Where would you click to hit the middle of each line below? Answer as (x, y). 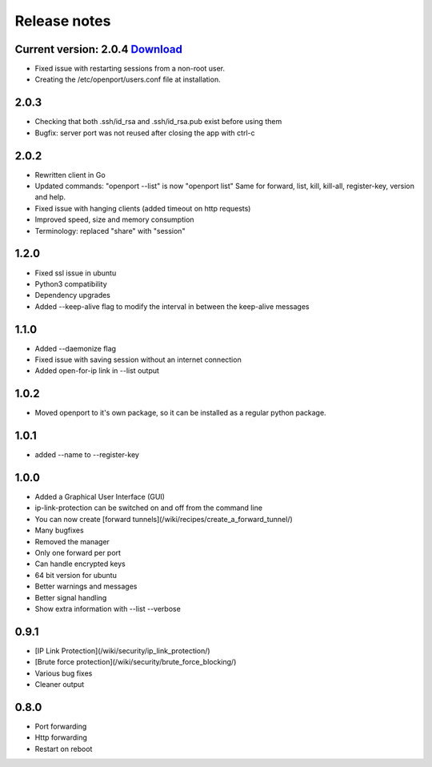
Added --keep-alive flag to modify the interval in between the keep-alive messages (172, 306)
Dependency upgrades (73, 295)
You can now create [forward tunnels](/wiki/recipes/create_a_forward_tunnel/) (164, 519)
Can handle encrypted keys (80, 564)
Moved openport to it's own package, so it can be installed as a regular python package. (181, 413)
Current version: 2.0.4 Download (99, 49)
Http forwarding (61, 737)
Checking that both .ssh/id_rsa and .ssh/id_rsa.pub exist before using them (158, 122)
